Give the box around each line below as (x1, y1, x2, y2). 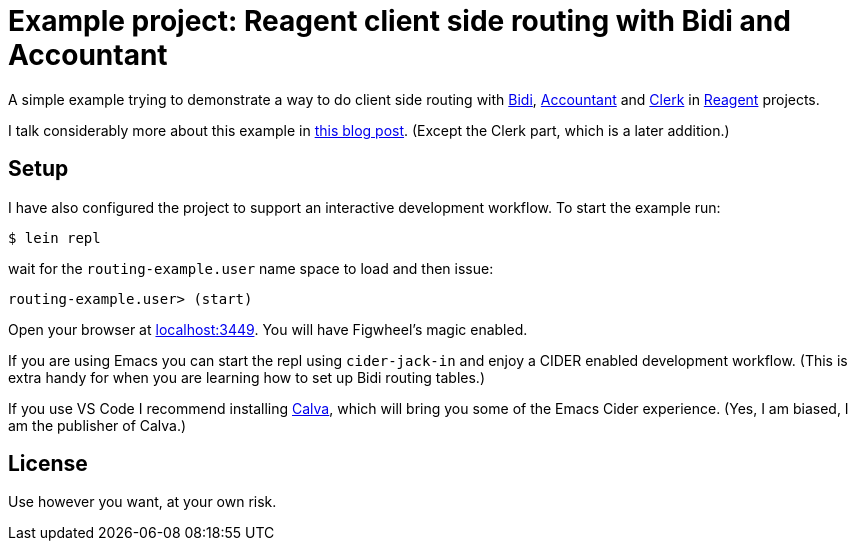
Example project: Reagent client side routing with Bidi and (8, 4, 791, 38)
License (8, 451, 88, 477)
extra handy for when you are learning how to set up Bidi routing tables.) (8, 368, 485, 386)
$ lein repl (8, 229, 101, 246)
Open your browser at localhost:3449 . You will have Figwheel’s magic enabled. (8, 320, 528, 338)
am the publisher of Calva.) (8, 416, 187, 434)
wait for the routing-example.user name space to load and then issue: (8, 259, 494, 277)
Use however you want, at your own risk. (8, 493, 277, 511)
